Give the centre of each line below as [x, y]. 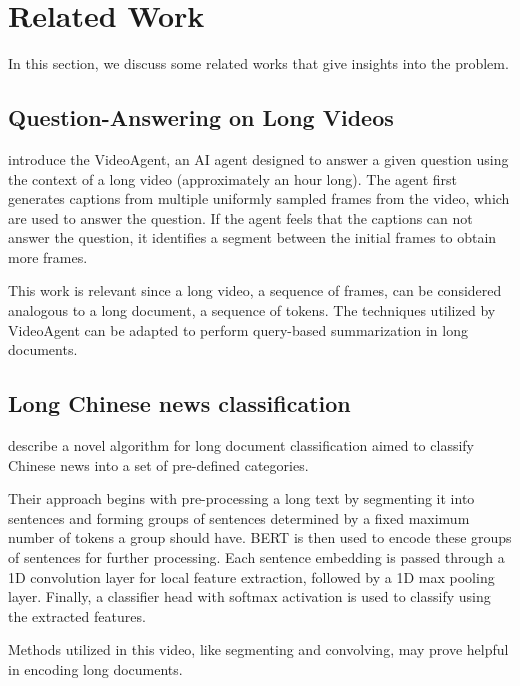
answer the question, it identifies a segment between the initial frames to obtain [252, 237]
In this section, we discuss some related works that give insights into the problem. [258, 63]
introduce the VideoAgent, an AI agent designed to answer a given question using [258, 158]
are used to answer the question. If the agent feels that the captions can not [240, 217]
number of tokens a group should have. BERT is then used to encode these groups [260, 537]
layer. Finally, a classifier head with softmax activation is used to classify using [249, 596]
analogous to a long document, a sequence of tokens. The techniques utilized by [252, 310]
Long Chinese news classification [179, 403]
